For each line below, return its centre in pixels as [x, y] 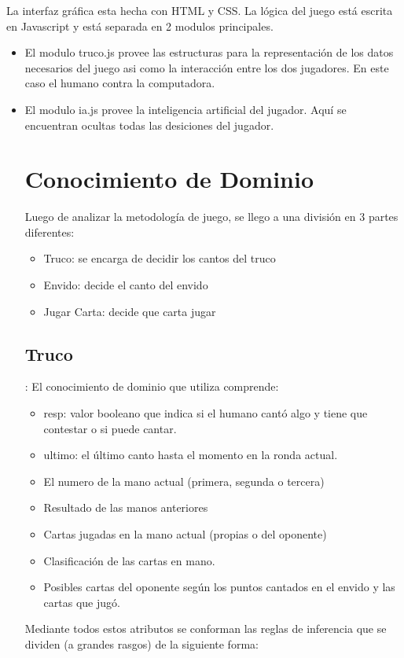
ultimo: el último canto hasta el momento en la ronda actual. [191, 455]
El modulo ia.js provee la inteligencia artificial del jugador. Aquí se [185, 109]
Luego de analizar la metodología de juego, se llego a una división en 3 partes [211, 217]
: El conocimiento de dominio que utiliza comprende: [152, 386]
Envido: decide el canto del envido [126, 285]
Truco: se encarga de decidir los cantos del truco [160, 258]
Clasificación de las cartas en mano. [129, 560]
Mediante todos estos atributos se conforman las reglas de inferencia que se [206, 629]
